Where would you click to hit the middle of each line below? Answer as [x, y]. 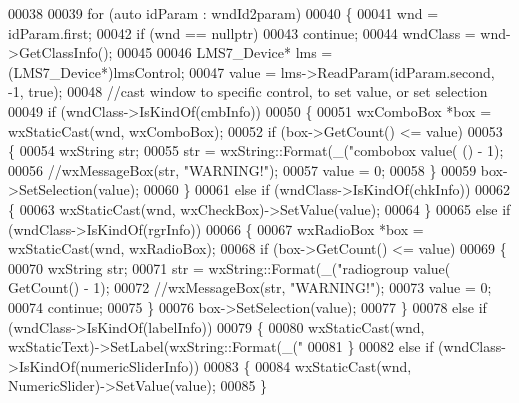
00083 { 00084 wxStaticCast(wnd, [307, 365]
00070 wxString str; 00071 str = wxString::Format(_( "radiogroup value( [229, 267]
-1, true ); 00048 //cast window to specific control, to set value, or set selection [248, 91]
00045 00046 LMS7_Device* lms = [225, 52]
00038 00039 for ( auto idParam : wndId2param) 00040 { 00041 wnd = [223, 13]
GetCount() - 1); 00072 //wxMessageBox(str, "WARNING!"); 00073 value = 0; [250, 287]
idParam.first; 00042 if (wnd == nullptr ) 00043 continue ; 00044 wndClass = [242, 32]
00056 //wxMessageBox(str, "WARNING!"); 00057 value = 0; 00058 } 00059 [242, 169]
